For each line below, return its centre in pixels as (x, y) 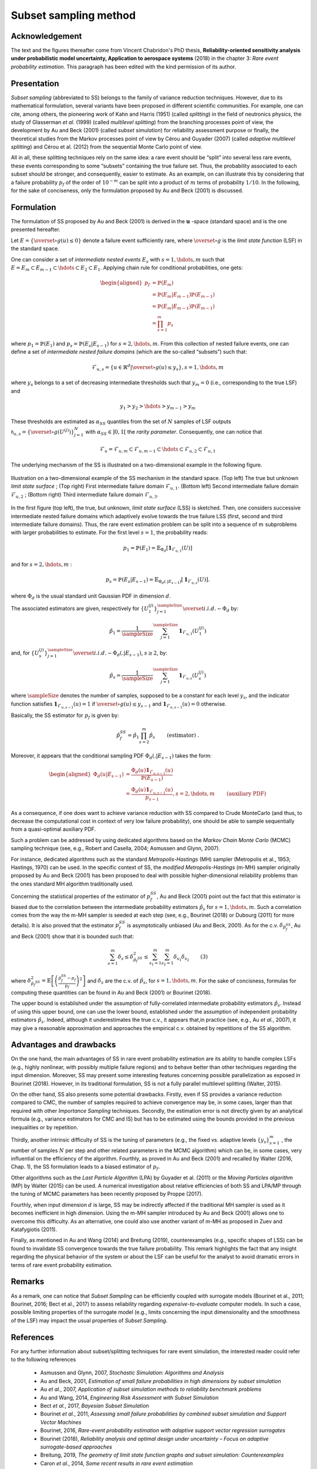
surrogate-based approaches (76, 1447)
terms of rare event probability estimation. (62, 1265)
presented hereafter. (36, 230)
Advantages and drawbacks (63, 1045)
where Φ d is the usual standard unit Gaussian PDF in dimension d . (91, 596)
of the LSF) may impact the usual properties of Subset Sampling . (89, 1320)
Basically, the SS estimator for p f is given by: (65, 716)
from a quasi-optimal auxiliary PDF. (53, 829)
